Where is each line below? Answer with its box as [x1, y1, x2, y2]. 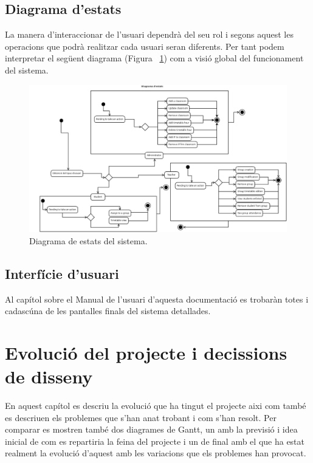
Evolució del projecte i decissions [5, 340, 287, 365]
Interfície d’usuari [5, 264, 119, 283]
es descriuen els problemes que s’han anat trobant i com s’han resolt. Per [5, 411, 277, 424]
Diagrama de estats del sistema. [29, 234, 148, 247]
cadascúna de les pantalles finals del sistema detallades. [5, 304, 211, 317]
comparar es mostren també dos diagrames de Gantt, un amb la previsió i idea [5, 423, 298, 436]
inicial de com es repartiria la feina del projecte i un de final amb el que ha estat [5, 434, 305, 447]
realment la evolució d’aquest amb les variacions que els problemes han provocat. [5, 447, 306, 459]
